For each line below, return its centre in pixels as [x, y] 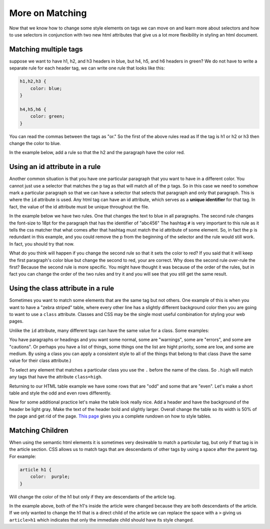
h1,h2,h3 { [33, 81]
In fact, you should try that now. [42, 244]
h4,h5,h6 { [33, 109]
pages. [16, 321]
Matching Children [39, 430]
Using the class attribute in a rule [62, 288]
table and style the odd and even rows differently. [60, 393]
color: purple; [50, 477]
